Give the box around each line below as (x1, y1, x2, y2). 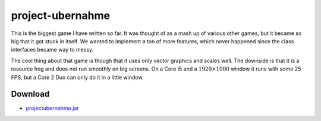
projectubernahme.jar (26, 104, 80, 112)
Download (11, 89, 50, 99)
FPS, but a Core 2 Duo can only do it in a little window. (11, 74, 144, 81)
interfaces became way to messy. (11, 46, 94, 53)
